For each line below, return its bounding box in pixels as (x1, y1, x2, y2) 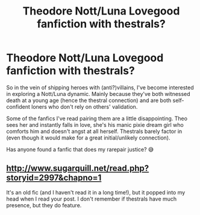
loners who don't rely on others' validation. (31, 103, 138, 110)
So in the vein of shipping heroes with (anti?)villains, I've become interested (6, 83, 194, 91)
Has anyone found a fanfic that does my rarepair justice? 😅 (6, 146, 154, 153)
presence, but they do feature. (6, 201, 82, 209)
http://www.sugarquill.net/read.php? (6, 163, 149, 173)
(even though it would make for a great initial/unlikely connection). (6, 134, 170, 141)
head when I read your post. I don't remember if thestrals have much (6, 195, 177, 202)
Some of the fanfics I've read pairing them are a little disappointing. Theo (6, 115, 188, 122)
